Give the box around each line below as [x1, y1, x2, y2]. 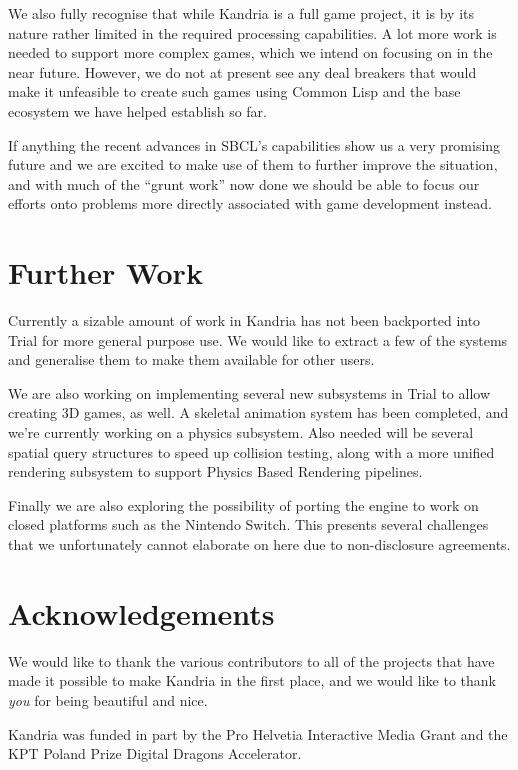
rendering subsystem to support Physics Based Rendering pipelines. [8, 461, 423, 482]
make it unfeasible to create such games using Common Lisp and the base [8, 81, 461, 102]
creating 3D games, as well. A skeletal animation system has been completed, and [8, 402, 509, 423]
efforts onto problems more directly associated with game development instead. [8, 193, 492, 214]
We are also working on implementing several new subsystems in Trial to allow [8, 382, 491, 403]
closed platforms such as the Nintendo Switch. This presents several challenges [8, 514, 489, 535]
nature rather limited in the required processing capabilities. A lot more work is [8, 22, 497, 43]
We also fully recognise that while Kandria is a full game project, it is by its [8, 3, 475, 23]
